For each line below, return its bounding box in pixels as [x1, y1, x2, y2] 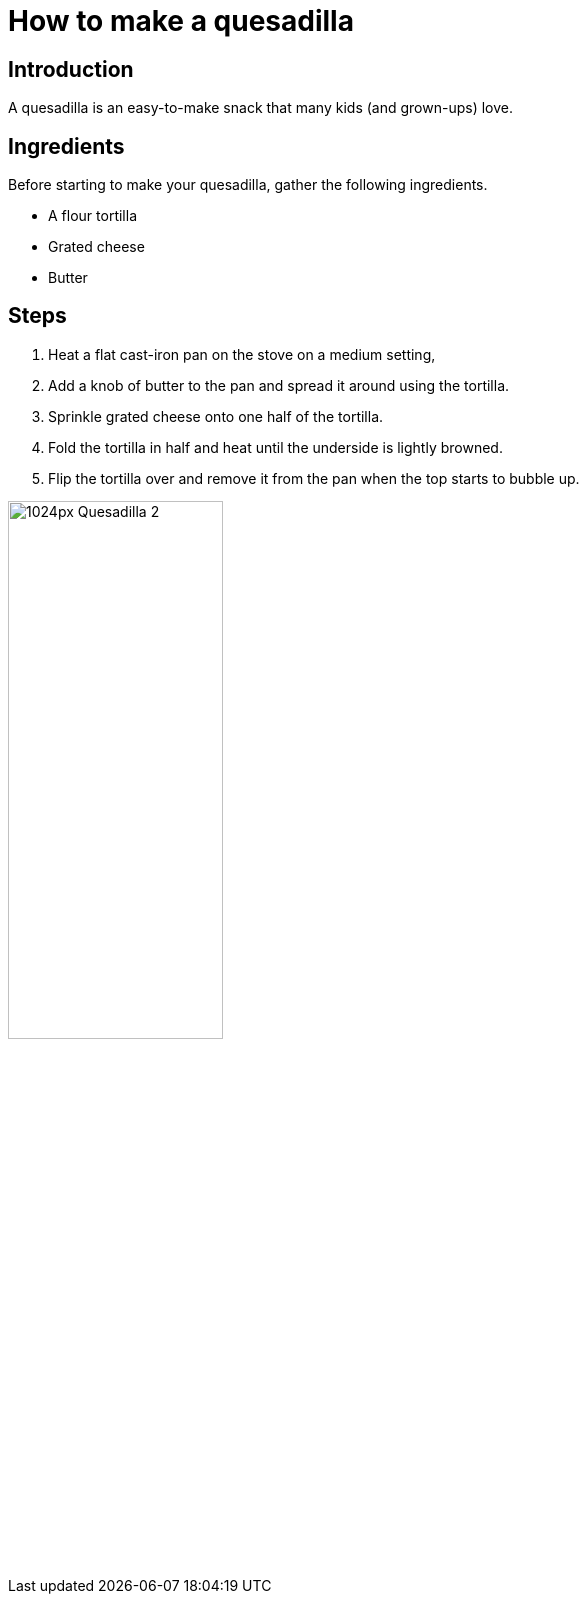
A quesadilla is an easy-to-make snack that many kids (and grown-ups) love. [8, 99, 513, 117]
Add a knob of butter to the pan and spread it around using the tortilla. [48, 376, 510, 394]
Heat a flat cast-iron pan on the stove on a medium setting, [48, 345, 436, 363]
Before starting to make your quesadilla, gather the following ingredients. [8, 176, 488, 194]
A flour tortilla [48, 207, 137, 225]
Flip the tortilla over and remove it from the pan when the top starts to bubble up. [48, 469, 580, 487]
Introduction [8, 56, 134, 82]
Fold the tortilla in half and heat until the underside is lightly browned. [48, 438, 503, 456]
